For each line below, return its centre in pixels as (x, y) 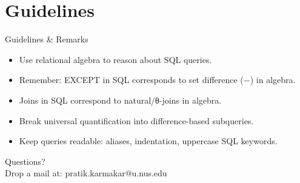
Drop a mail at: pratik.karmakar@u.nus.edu (86, 173)
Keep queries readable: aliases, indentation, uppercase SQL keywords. (148, 141)
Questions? (25, 161)
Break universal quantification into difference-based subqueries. (136, 120)
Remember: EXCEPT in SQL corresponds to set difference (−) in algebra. (157, 80)
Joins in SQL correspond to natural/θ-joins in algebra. (120, 100)
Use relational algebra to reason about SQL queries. (115, 59)
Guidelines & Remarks (47, 39)
